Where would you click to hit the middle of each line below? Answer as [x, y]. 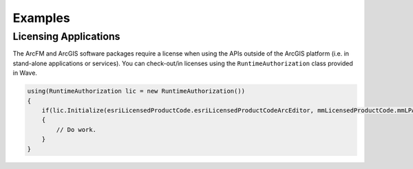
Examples [41, 18]
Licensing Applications [66, 36]
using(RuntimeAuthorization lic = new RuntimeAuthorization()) [136, 91]
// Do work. [76, 129]
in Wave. [25, 73]
